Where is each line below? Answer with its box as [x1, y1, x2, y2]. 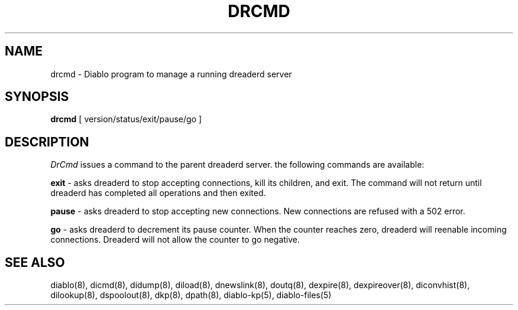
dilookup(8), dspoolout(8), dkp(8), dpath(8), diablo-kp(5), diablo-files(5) [50, 290, 332, 301]
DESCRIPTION [5, 134, 89, 149]
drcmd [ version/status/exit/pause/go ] [50, 114, 202, 125]
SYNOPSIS [5, 89, 69, 105]
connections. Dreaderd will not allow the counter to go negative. [50, 234, 300, 245]
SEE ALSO [5, 254, 65, 270]
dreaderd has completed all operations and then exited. [50, 188, 266, 198]
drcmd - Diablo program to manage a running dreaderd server [50, 68, 292, 79]
